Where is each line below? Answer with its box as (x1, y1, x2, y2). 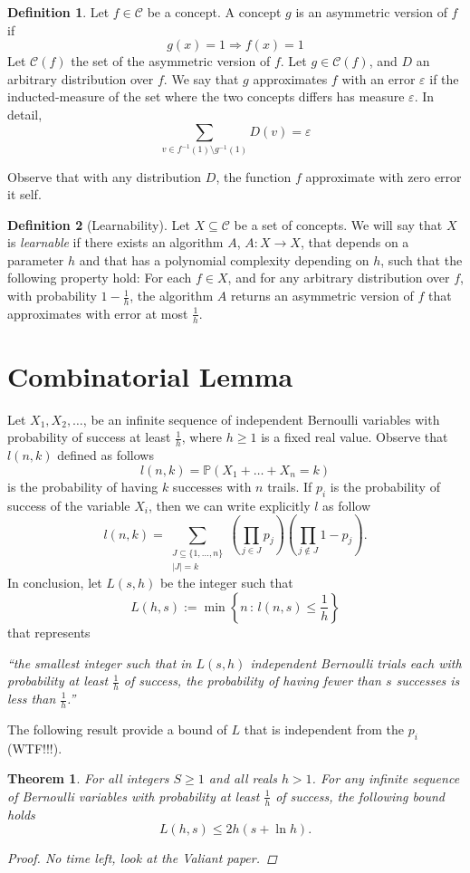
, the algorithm (129, 286, 214, 305)
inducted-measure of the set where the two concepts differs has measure (7, 87, 405, 106)
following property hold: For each (7, 268, 192, 287)
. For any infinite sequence (312, 769, 460, 788)
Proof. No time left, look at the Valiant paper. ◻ (7, 849, 277, 868)
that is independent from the (244, 719, 405, 738)
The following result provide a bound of (7, 719, 227, 738)
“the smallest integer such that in (7, 653, 192, 672)
